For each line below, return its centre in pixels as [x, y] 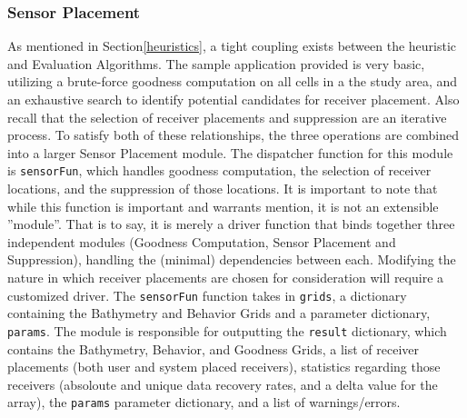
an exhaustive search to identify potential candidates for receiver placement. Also [233, 99]
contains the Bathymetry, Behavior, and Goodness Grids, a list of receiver [214, 348]
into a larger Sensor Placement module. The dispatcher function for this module [230, 152]
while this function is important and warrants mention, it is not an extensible [223, 206]
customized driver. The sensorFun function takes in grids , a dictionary [207, 295]
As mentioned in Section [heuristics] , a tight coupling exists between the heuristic [232, 46]
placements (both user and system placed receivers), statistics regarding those [224, 367]
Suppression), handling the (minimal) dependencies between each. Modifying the [232, 259]
